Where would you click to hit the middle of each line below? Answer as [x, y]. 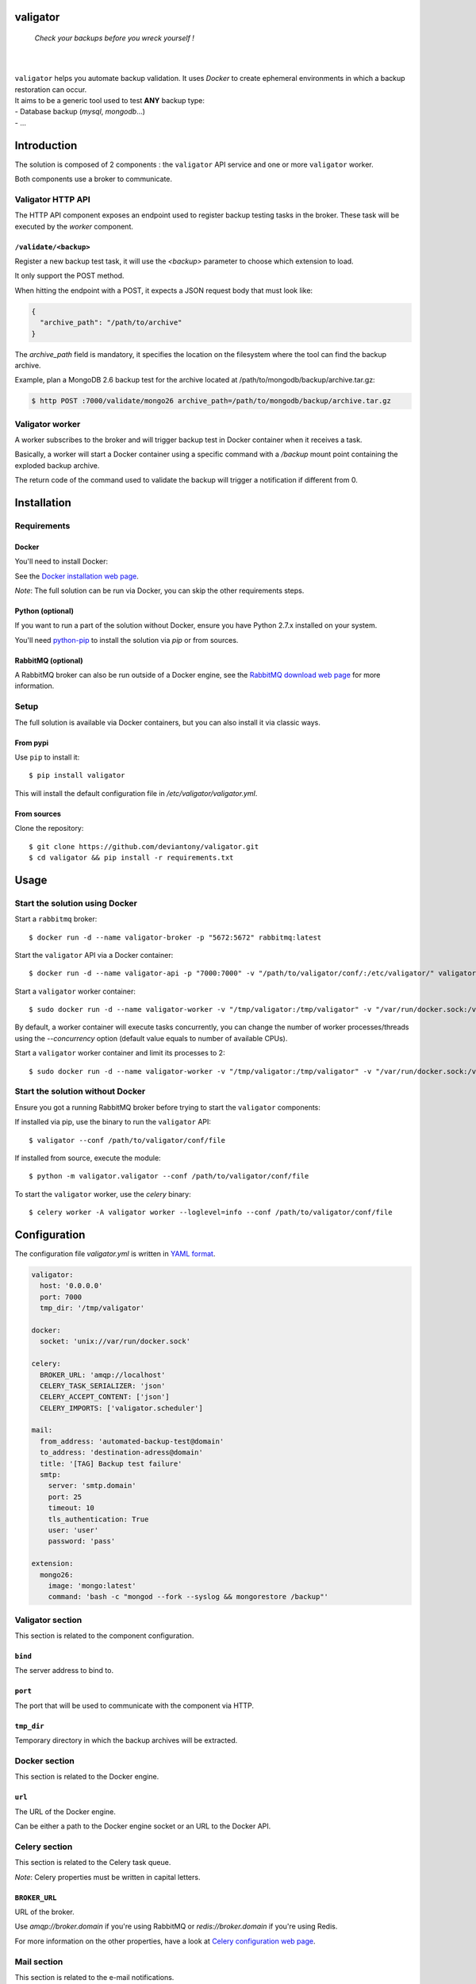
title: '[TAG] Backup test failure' [111, 1463]
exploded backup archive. [57, 465]
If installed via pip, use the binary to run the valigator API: [113, 1122]
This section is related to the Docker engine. [87, 1777]
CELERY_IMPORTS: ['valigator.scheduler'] [122, 1408]
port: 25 [65, 1497]
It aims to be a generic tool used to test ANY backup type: [110, 100]
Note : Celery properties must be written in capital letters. [107, 1877]
